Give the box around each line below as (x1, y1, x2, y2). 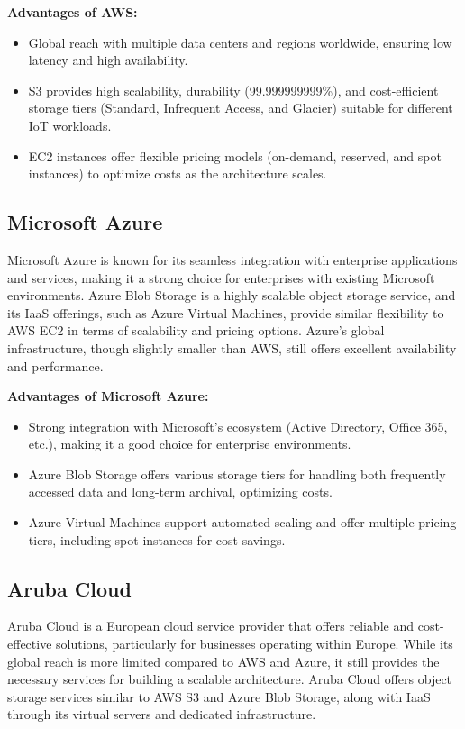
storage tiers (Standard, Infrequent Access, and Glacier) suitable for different (28, 98, 453, 117)
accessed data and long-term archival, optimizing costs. (28, 482, 333, 501)
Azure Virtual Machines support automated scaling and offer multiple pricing (28, 513, 457, 532)
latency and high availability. (28, 50, 188, 69)
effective (7, 634, 52, 653)
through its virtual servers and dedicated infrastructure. (7, 705, 316, 724)
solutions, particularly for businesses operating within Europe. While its (56, 634, 453, 653)
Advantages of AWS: (7, 3, 138, 21)
